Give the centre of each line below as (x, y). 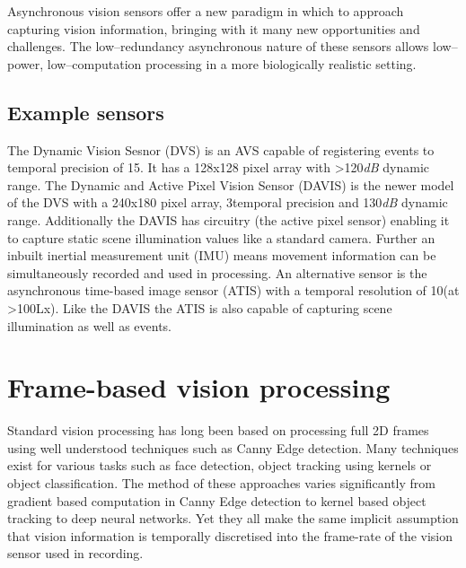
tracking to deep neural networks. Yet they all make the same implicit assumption (233, 518)
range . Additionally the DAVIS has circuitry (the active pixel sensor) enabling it (229, 219)
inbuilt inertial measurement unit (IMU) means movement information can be (222, 255)
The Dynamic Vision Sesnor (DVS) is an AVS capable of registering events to (221, 149)
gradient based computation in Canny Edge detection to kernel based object (217, 500)
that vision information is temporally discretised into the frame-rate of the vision (230, 535)
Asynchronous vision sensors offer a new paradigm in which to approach (206, 11)
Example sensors (86, 112)
